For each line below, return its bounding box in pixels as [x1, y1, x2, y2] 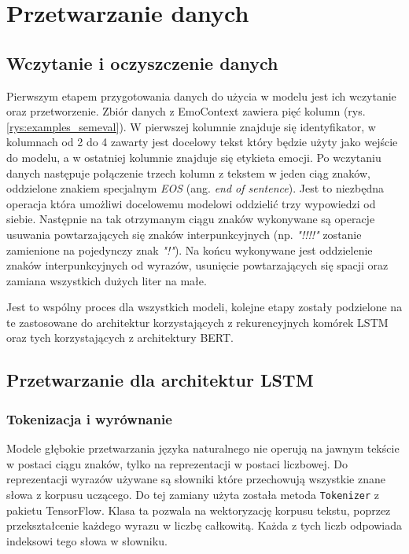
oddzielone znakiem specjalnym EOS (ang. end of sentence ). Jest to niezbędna [6, 180, 384, 196]
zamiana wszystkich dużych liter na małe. [6, 272, 207, 288]
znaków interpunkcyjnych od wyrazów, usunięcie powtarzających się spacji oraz [6, 257, 389, 273]
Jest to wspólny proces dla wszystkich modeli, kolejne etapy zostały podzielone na [6, 299, 403, 315]
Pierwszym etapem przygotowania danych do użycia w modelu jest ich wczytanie [6, 87, 396, 104]
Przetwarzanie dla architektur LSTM [6, 368, 314, 392]
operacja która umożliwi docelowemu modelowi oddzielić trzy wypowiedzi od [6, 195, 376, 211]
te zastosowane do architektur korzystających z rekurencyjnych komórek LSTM [6, 314, 389, 330]
